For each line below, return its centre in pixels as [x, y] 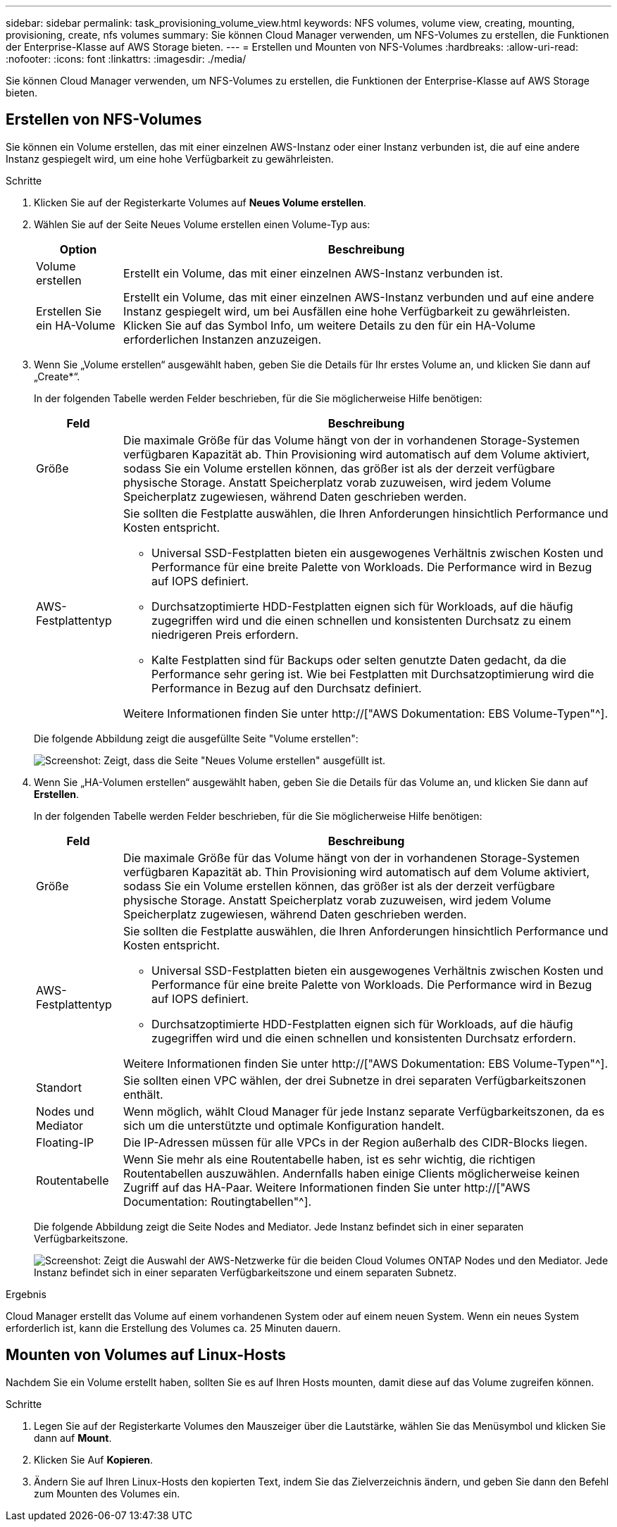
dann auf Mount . [73, 1438]
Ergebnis [26, 1294]
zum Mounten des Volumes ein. [107, 1493]
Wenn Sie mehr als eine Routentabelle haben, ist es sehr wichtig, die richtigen [330, 1159]
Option [78, 249]
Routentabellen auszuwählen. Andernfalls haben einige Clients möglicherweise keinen [352, 1173]
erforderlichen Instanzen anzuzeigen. [223, 339]
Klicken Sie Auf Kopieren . [93, 1459]
